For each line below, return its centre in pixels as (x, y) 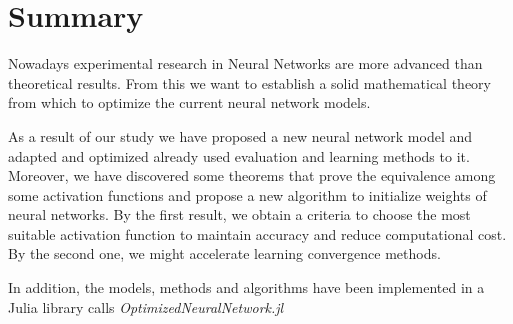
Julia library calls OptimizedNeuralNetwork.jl (146, 306)
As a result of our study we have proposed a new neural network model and (240, 135)
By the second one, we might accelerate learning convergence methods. (224, 253)
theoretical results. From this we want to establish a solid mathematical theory (249, 82)
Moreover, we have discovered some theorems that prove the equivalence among (252, 175)
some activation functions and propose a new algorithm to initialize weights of (247, 194)
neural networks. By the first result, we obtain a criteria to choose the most (239, 214)
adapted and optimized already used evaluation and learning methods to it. (239, 155)
